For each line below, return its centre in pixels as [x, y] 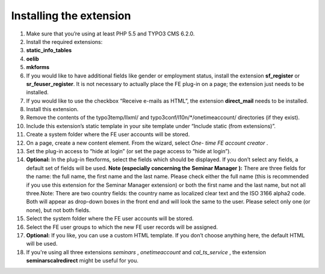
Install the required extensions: [64, 41]
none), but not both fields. [58, 210]
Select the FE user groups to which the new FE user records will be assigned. [122, 227]
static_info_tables [49, 50]
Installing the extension [71, 16]
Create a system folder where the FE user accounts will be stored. [108, 135]
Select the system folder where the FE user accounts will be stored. [110, 219]
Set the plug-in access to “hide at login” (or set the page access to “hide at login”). [129, 151]
